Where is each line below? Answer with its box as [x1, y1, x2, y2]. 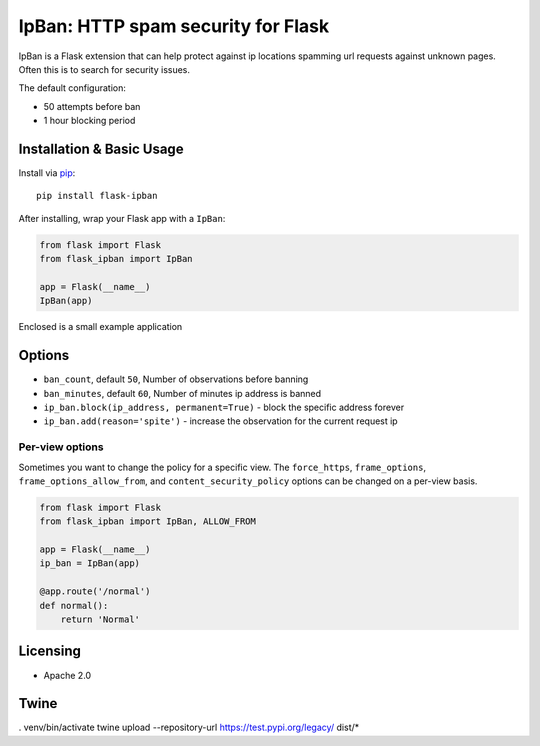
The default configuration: [18, 82, 127, 94]
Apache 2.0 [43, 669, 92, 681]
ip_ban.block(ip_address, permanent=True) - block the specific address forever [43, 401, 405, 414]
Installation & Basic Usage [18, 140, 184, 157]
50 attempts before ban [43, 100, 141, 112]
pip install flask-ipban [36, 190, 158, 202]
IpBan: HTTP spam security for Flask [18, 15, 330, 37]
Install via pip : [18, 167, 76, 179]
